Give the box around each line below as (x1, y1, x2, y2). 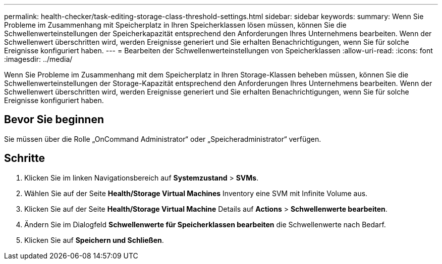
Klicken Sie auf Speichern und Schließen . (24, 235, 164, 244)
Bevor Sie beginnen (4, 113, 104, 126)
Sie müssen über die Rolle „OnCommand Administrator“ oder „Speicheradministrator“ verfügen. (4, 134, 321, 143)
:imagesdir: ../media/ (4, 55, 73, 63)
